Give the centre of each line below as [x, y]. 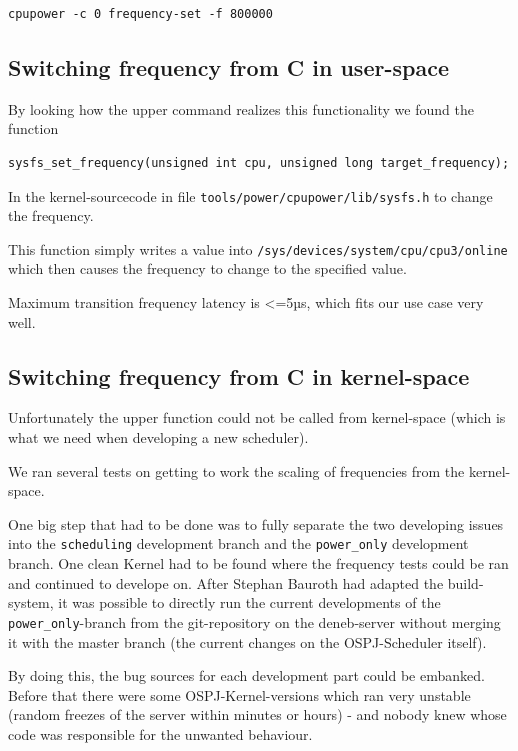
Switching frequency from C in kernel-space [239, 375]
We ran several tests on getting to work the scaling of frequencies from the [236, 470]
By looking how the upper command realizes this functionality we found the [241, 108]
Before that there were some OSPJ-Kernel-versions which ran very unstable [239, 694]
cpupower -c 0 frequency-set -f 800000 [140, 14]
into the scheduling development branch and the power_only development [238, 543]
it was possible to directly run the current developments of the [249, 602]
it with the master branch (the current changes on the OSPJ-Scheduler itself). [247, 641]
